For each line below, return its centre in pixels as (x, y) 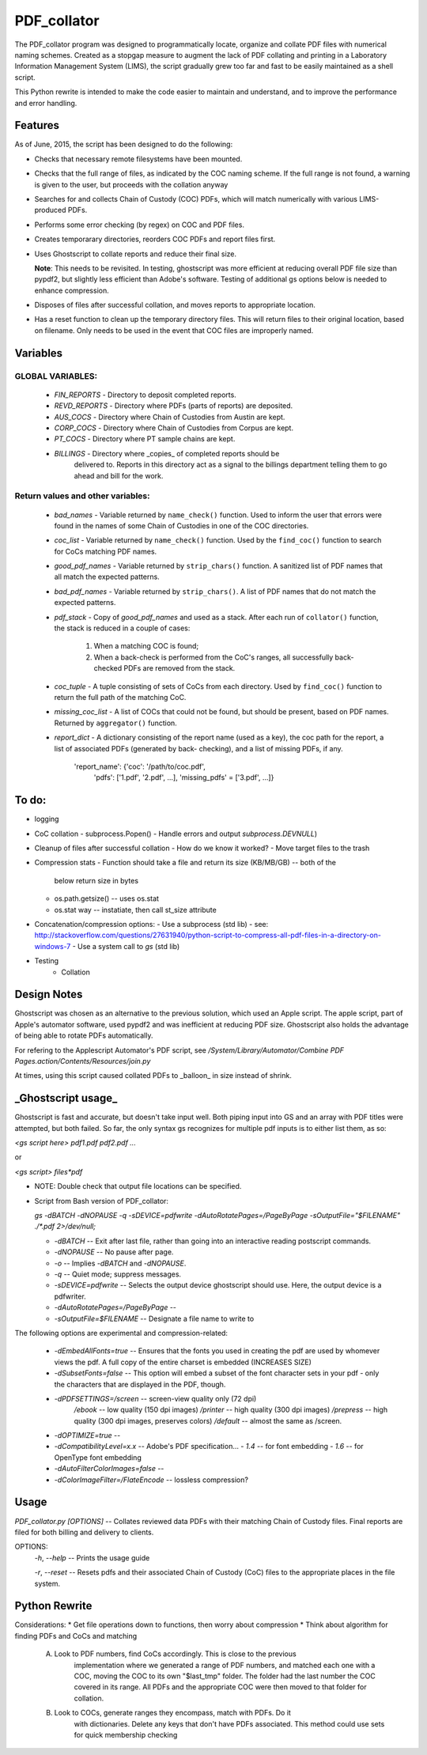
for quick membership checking (126, 1734)
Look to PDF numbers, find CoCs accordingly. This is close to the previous (175, 1654)
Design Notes (49, 995)
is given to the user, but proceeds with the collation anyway (131, 184)
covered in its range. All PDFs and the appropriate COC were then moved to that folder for (220, 1687)
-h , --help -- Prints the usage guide (92, 1557)
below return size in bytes (96, 880)
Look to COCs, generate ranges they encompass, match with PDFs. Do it (173, 1713)
